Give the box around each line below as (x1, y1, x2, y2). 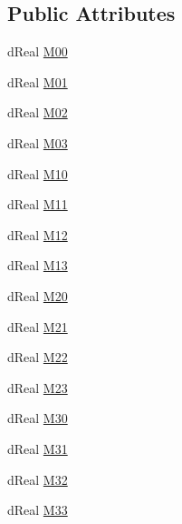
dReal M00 (7, 42, 68, 61)
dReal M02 (7, 103, 68, 122)
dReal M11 (7, 195, 68, 214)
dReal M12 (7, 225, 68, 244)
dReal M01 (7, 72, 68, 91)
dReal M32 (7, 469, 68, 489)
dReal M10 (7, 164, 68, 183)
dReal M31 (7, 438, 68, 458)
